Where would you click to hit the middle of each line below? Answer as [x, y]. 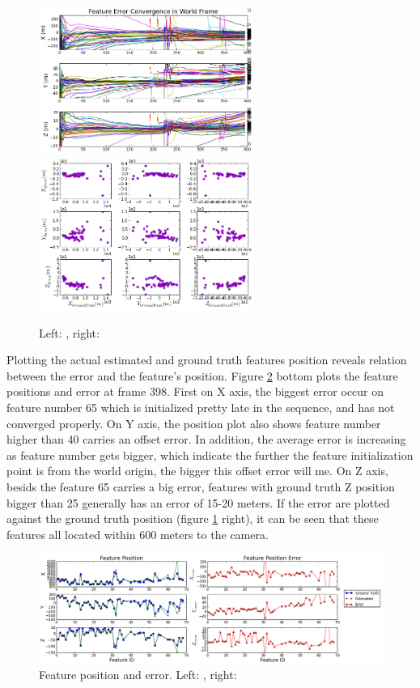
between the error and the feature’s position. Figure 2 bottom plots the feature [202, 375]
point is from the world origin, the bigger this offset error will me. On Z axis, [197, 471]
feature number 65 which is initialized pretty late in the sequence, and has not [201, 408]
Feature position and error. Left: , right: [138, 675]
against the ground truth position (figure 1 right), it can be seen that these [193, 518]
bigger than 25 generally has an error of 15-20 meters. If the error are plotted [198, 502]
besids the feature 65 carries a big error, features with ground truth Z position [201, 486]
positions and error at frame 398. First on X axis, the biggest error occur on [195, 391]
